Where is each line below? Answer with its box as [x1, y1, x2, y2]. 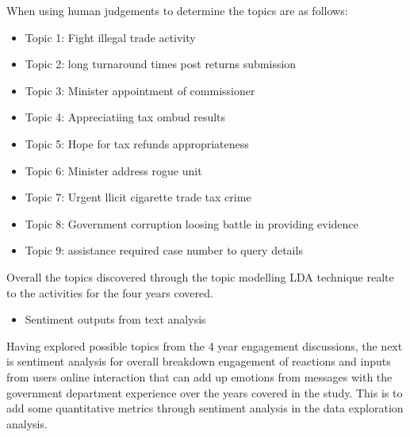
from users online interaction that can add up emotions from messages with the [6, 368, 393, 385]
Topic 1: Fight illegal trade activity [25, 29, 196, 45]
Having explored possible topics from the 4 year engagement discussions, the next [6, 337, 403, 354]
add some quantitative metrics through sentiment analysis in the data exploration [6, 400, 404, 416]
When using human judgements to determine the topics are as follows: [6, 2, 348, 18]
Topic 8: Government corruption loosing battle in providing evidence [25, 215, 358, 232]
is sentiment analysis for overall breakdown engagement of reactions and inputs [6, 353, 391, 370]
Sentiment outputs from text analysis [25, 311, 206, 328]
